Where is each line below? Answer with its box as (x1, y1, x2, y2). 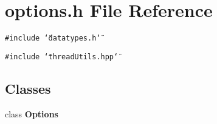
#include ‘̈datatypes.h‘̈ (5, 34, 101, 43)
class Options (5, 107, 58, 120)
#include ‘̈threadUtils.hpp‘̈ (5, 52, 119, 61)
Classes (5, 79, 51, 97)
